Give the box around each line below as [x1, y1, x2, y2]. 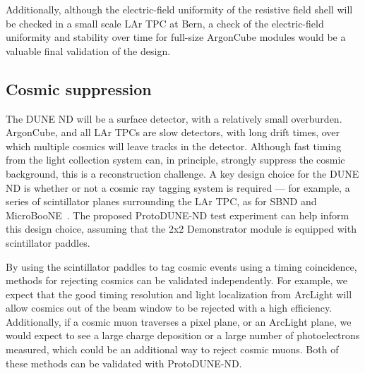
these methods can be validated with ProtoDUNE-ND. [6, 355, 242, 370]
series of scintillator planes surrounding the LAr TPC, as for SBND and [6, 194, 317, 209]
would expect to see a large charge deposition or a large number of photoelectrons [6, 328, 360, 343]
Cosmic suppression [6, 78, 152, 99]
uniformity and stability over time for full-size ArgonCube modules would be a [6, 30, 346, 44]
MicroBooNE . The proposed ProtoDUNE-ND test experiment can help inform [6, 207, 349, 222]
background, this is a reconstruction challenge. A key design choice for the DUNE [6, 166, 359, 181]
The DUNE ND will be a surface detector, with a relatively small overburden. [6, 111, 342, 126]
